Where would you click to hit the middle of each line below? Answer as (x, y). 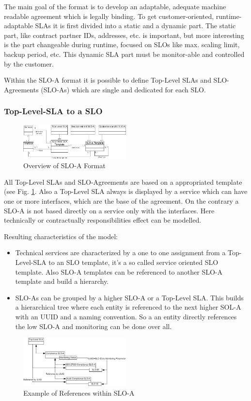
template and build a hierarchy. (62, 281)
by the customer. (29, 63)
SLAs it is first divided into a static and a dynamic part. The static (135, 26)
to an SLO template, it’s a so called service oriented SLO (133, 262)
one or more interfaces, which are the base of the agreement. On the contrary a (121, 201)
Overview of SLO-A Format (64, 166)
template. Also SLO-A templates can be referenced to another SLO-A (119, 271)
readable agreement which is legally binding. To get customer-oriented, (109, 16)
